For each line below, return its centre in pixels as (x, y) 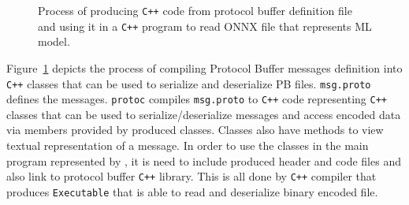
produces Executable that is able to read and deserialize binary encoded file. (192, 191)
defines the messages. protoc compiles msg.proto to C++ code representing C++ (197, 99)
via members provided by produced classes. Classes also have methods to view (195, 130)
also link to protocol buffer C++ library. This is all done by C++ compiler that (191, 176)
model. (54, 41)
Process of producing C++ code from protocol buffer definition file (195, 10)
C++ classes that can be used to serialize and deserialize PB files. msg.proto (189, 83)
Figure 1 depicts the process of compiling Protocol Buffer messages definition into (204, 67)
